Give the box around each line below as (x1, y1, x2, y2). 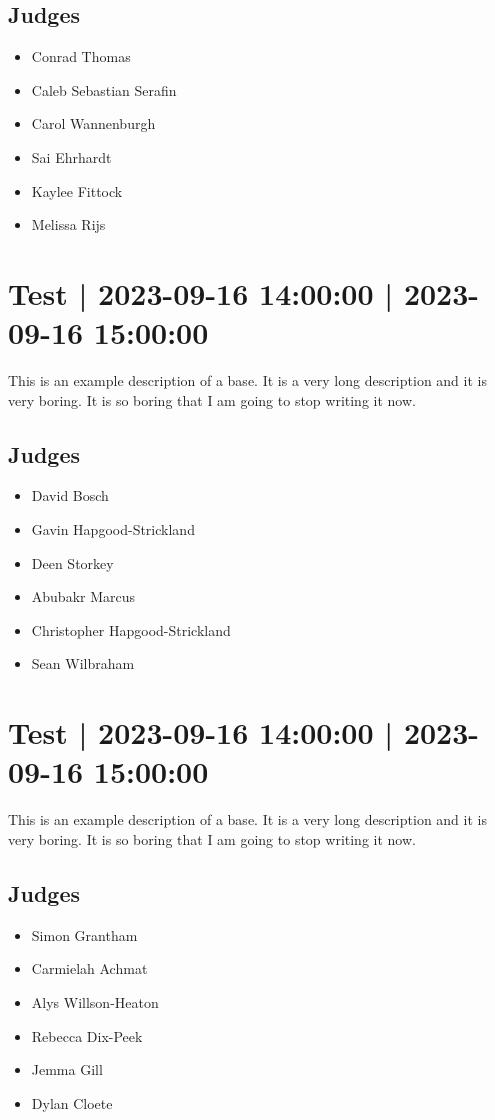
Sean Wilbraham (31, 653, 135, 674)
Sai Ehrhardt (31, 146, 112, 167)
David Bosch (31, 485, 109, 506)
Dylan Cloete (31, 1092, 113, 1113)
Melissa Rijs (31, 214, 106, 235)
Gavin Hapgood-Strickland (31, 519, 195, 540)
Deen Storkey (31, 552, 114, 573)
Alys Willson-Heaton (31, 991, 159, 1012)
